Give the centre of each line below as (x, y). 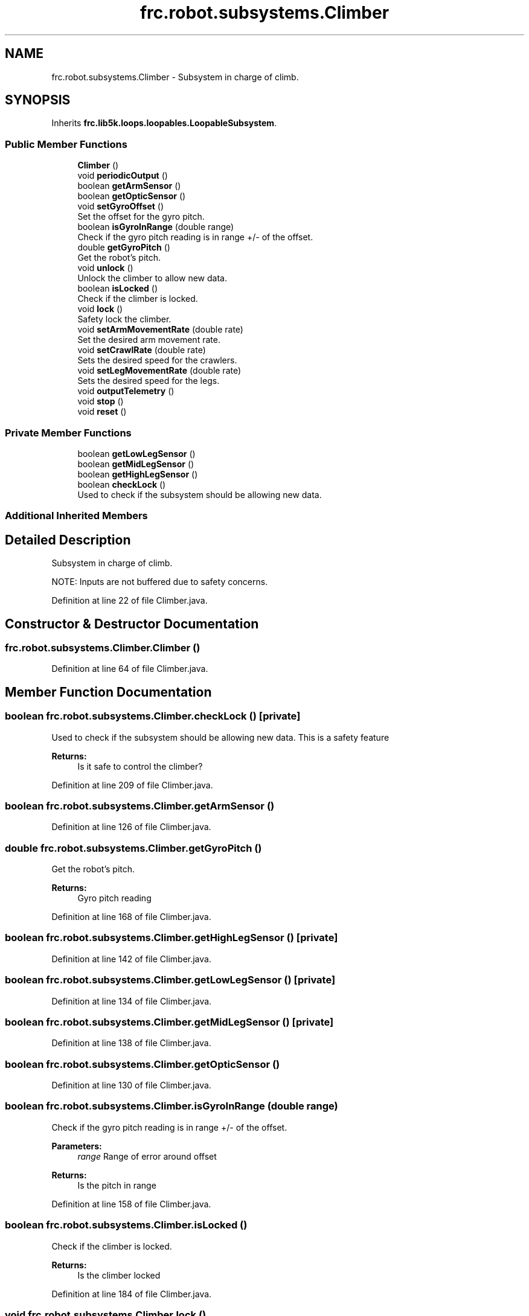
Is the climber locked (119, 1275)
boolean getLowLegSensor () (136, 453)
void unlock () (105, 268)
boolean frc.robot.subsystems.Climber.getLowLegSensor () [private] (170, 980)
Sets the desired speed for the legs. (149, 381)
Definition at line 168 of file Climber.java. (131, 917)
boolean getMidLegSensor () (136, 464)
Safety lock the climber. (124, 319)
